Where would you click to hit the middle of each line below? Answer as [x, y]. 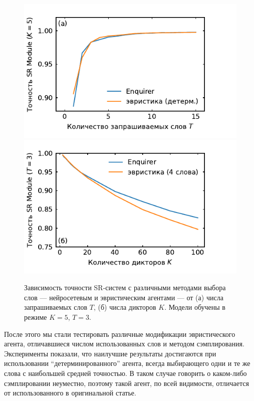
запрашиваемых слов [56, 307]
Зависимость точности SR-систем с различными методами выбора [125, 287]
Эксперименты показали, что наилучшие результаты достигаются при [110, 353]
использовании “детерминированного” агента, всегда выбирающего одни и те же [127, 363]
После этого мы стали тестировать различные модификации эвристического [120, 334]
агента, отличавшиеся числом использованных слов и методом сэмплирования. [124, 344]
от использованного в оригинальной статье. [70, 393]
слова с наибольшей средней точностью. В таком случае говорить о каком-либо [125, 373]
